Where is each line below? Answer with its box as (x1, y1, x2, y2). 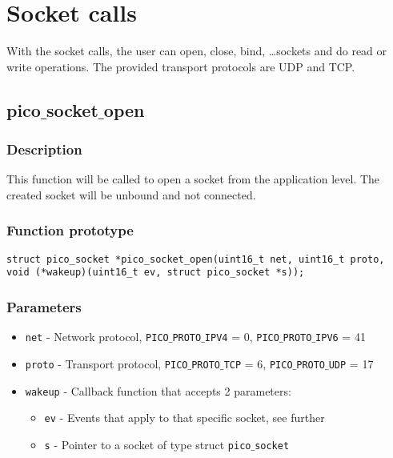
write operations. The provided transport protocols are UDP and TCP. (6, 58, 355, 74)
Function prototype (6, 220, 134, 240)
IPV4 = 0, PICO (204, 328, 279, 345)
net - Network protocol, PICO (25, 328, 169, 345)
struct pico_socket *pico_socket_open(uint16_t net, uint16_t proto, (6, 253, 385, 265)
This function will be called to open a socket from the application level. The (6, 171, 380, 187)
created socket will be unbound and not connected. (6, 186, 256, 203)
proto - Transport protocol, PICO (25, 355, 188, 372)
